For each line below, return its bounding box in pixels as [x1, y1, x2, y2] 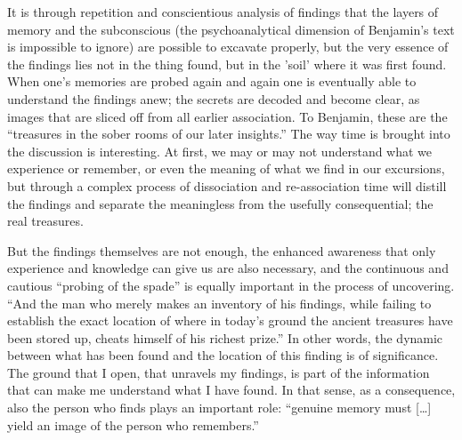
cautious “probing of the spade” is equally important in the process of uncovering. [7, 276, 455, 294]
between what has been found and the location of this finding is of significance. [7, 346, 439, 364]
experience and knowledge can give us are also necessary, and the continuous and [7, 259, 449, 277]
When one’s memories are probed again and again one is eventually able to [7, 72, 417, 91]
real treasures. [7, 212, 84, 230]
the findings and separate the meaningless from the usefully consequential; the [7, 194, 434, 212]
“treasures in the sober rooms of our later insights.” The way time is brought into [7, 124, 450, 143]
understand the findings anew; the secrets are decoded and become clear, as [7, 89, 420, 108]
